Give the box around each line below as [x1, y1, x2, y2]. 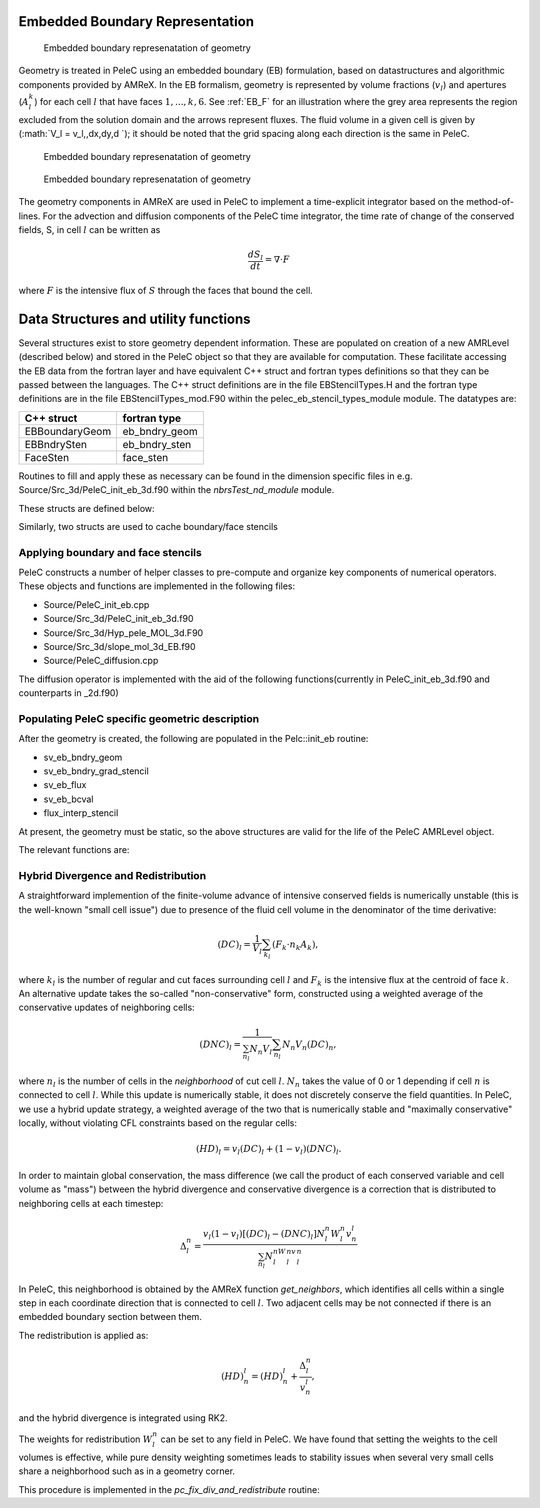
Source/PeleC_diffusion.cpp [43, 655, 159, 667]
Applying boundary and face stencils [18, 545, 202, 559]
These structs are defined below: [18, 502, 155, 514]
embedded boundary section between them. [18, 1311, 202, 1323]
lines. [18, 210, 41, 222]
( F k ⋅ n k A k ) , [271, 938, 319, 952]
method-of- [465, 196, 515, 208]
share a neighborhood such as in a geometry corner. [18, 1465, 235, 1477]
